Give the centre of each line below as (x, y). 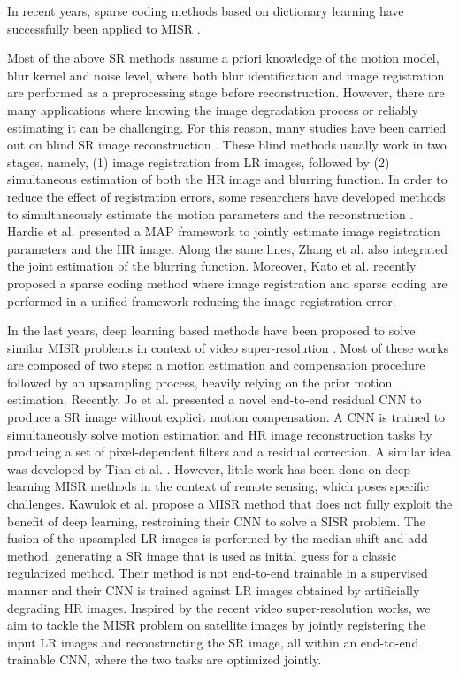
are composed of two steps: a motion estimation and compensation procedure (216, 365)
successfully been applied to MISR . (104, 28)
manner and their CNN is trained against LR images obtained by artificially (214, 590)
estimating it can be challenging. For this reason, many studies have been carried (227, 127)
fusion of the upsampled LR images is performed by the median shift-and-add (218, 538)
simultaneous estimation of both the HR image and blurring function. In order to (227, 179)
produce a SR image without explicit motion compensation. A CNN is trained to (226, 417)
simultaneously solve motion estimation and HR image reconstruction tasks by (220, 434)
